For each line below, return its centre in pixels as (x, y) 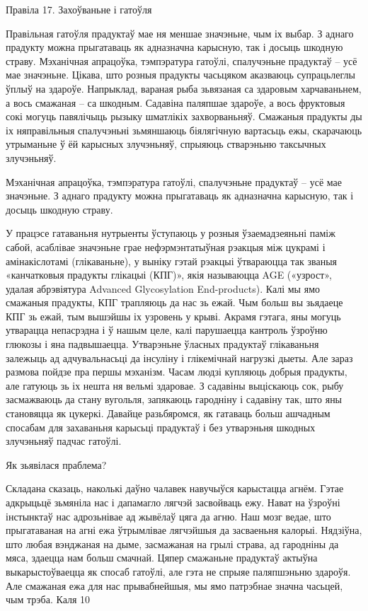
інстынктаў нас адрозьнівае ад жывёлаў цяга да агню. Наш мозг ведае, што (168, 516)
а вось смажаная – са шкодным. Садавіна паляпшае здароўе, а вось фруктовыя (176, 102)
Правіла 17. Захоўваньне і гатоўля (79, 9)
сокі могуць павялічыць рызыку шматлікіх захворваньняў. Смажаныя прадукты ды (184, 116)
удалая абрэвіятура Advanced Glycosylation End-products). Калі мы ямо (163, 288)
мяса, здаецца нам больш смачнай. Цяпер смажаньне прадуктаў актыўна (162, 558)
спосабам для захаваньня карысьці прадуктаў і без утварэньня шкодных (161, 427)
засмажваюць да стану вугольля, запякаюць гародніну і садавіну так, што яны (174, 399)
